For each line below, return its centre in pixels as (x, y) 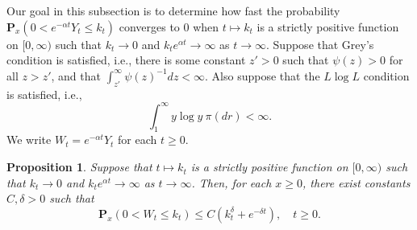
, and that (76, 75)
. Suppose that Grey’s (320, 44)
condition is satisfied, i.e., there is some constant (126, 60)
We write (29, 140)
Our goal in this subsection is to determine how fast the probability (173, 10)
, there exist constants (357, 182)
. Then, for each (231, 182)
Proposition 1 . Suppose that (79, 167)
